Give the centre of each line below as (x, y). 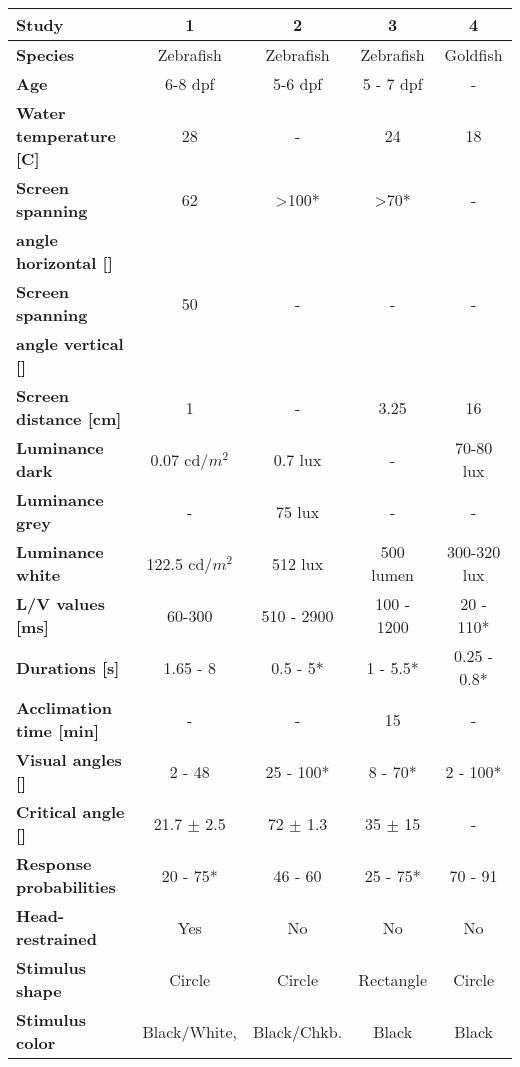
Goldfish (473, 54)
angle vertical (70, 343)
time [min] (58, 730)
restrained (56, 938)
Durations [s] (68, 667)
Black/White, (189, 1031)
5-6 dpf (297, 83)
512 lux (298, 563)
